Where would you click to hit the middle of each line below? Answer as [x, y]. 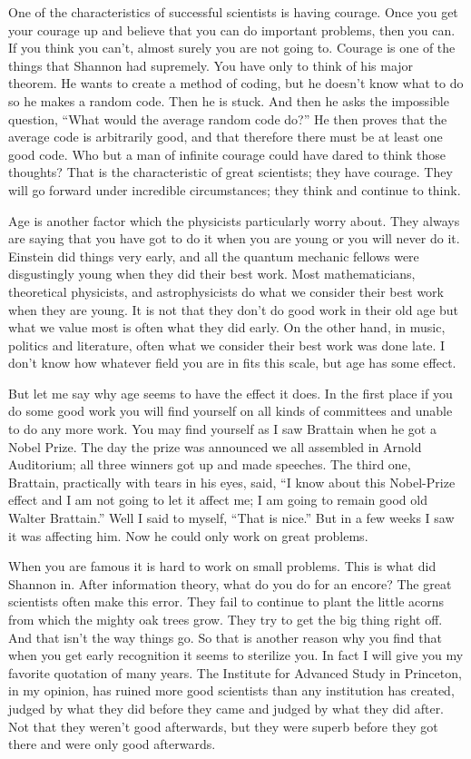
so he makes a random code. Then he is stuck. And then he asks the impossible [229, 100]
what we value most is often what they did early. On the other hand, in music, [227, 327]
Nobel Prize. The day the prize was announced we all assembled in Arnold [215, 446]
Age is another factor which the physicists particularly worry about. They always [234, 220]
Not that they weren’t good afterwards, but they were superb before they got [223, 726]
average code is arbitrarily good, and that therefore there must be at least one [226, 137]
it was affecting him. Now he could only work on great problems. [188, 535]
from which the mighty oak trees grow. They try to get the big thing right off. [226, 619]
